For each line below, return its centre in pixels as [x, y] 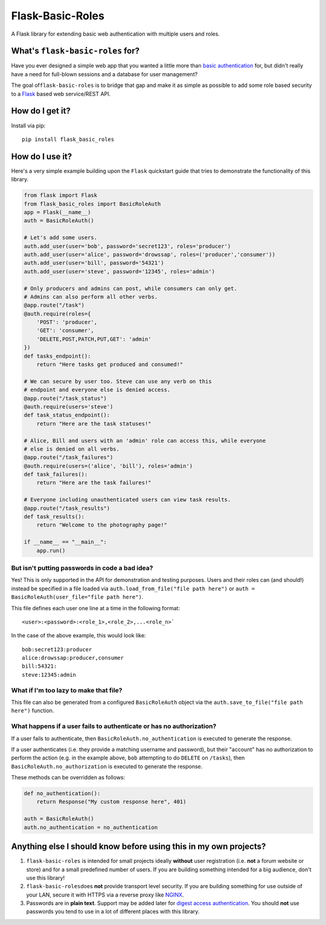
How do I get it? [41, 111]
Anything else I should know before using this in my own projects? [139, 847]
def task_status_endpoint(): [67, 415]
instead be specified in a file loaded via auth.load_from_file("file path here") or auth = [133, 588]
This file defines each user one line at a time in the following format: [96, 608]
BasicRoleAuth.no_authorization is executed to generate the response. [107, 766]
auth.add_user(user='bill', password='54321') [94, 263]
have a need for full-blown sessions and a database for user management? [104, 74]
